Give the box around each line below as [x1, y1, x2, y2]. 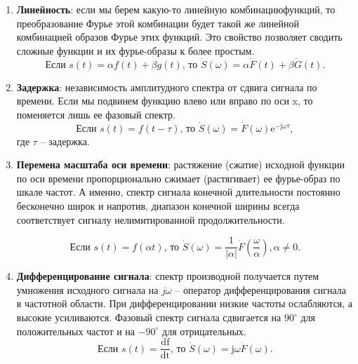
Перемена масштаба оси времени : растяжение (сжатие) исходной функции [16, 157, 345, 172]
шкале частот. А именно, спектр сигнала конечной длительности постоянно [16, 184, 340, 199]
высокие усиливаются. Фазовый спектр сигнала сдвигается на [16, 310, 281, 324]
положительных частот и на [16, 323, 135, 338]
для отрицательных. [162, 323, 246, 338]
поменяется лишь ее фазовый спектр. [16, 107, 175, 121]
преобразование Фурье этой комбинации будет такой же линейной [16, 15, 299, 30]
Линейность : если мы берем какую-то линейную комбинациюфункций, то [16, 2, 336, 16]
